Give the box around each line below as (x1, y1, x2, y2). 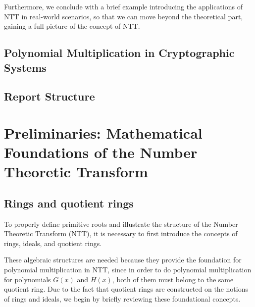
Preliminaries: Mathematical (4, 122, 203, 143)
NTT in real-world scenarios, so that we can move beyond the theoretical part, (4, 11, 243, 21)
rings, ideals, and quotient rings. (4, 238, 102, 248)
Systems (4, 59, 47, 75)
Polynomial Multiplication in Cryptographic (4, 45, 235, 60)
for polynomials (4, 274, 51, 284)
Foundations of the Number (4, 142, 198, 162)
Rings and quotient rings (4, 195, 134, 210)
